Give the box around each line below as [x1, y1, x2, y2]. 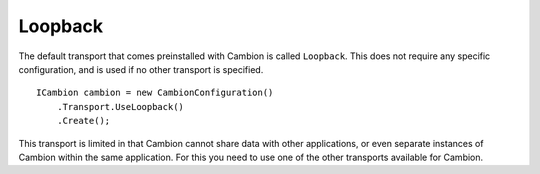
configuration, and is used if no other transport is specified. [18, 63, 264, 75]
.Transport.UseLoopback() [56, 101, 185, 112]
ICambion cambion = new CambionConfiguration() [36, 87, 274, 99]
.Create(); [56, 115, 111, 127]
